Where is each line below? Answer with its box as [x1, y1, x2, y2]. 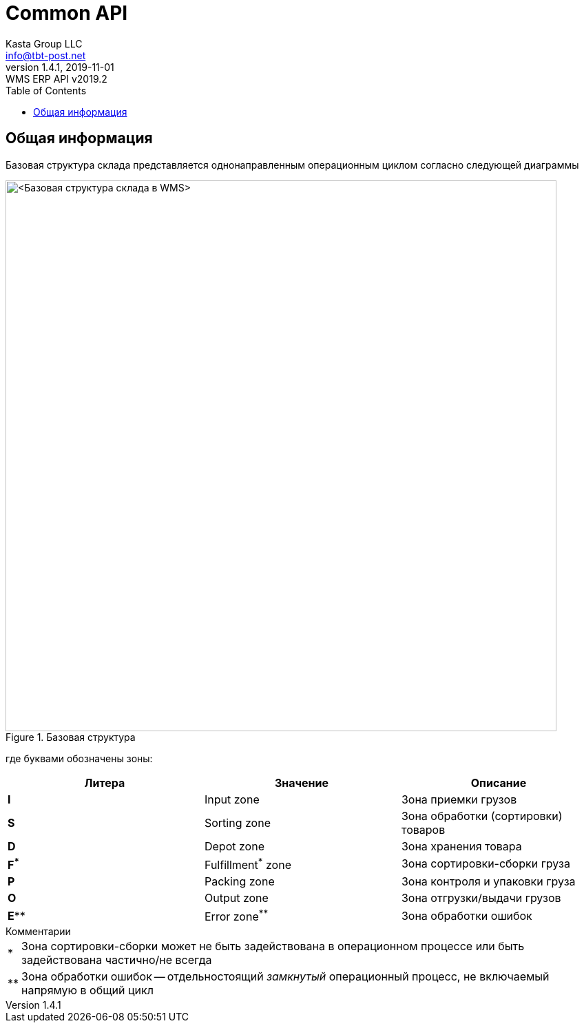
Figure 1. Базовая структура [6, 731, 136, 743]
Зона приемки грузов [401, 792, 517, 806]
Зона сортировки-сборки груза [401, 857, 570, 871]
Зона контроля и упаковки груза [401, 874, 576, 888]
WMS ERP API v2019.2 [6, 72, 107, 85]
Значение [274, 775, 329, 790]
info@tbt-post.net [6, 49, 86, 61]
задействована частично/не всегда [21, 953, 212, 967]
